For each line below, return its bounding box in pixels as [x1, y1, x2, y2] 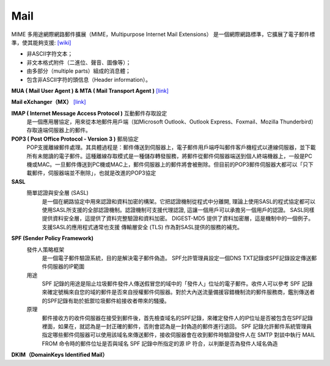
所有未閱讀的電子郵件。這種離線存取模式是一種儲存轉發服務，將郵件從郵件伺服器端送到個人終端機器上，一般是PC [26, 152, 313, 159]
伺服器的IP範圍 [46, 263, 85, 270]
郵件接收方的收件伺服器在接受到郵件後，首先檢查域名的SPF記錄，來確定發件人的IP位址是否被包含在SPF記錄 [42, 314, 313, 321]
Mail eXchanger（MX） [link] [11, 98, 86, 106]
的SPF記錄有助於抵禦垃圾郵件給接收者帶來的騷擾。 [42, 297, 170, 304]
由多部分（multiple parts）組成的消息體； [26, 67, 131, 75]
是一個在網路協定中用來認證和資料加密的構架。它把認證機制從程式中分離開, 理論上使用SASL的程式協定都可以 [42, 197, 316, 205]
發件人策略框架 [26, 246, 64, 253]
